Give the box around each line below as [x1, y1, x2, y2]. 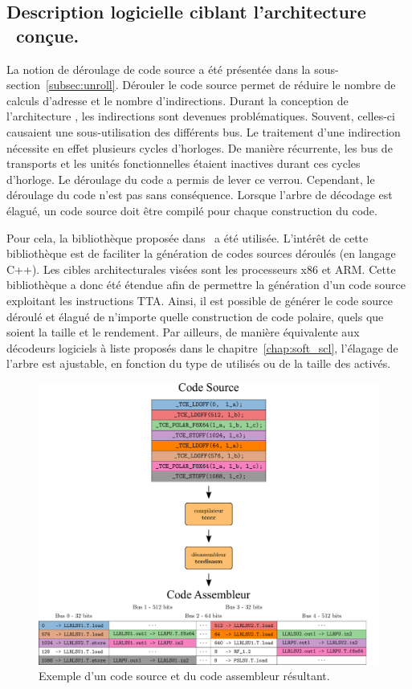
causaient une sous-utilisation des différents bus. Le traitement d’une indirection [6, 123, 401, 140]
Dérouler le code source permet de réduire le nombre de [122, 76, 396, 93]
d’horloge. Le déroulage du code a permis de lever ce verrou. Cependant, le [6, 170, 375, 187]
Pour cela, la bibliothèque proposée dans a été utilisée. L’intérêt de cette [6, 229, 369, 246]
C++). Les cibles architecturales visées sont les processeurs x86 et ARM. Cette [6, 260, 396, 277]
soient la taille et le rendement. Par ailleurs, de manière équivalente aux [6, 324, 360, 340]
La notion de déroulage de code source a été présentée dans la [6, 60, 311, 77]
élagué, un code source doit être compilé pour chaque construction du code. [6, 202, 377, 218]
